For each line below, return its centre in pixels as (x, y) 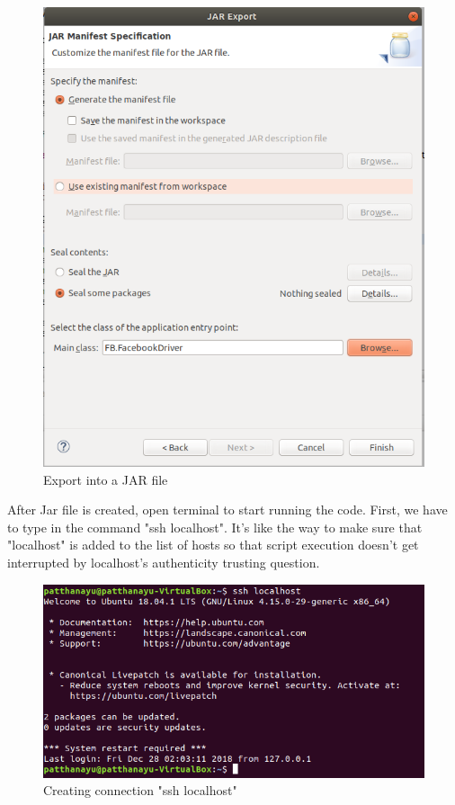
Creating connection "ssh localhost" (140, 790)
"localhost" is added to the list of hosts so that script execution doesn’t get (213, 545)
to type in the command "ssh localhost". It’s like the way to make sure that (215, 527)
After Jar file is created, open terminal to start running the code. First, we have (227, 510)
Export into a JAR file (106, 479)
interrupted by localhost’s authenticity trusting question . (164, 562)
